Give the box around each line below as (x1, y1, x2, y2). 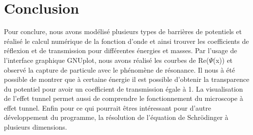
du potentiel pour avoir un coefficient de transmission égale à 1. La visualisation (4, 83, 243, 94)
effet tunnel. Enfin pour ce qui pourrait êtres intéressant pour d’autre (4, 102, 212, 113)
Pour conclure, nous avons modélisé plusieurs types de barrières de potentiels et (4, 26, 242, 37)
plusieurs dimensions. (4, 122, 67, 132)
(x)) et (213, 55, 233, 65)
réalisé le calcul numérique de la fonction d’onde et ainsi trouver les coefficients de (4, 36, 249, 46)
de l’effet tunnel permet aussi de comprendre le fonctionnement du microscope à (4, 93, 243, 103)
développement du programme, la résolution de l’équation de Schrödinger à (4, 112, 229, 122)
